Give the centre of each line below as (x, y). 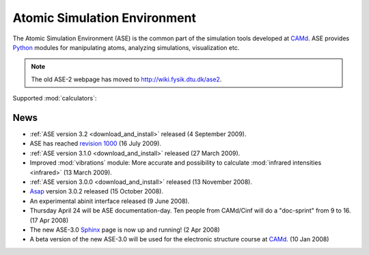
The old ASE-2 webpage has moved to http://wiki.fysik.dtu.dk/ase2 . (126, 79)
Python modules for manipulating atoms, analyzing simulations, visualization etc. (126, 47)
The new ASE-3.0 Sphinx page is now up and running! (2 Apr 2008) (125, 230)
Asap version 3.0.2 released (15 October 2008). (97, 191)
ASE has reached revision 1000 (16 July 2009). (96, 144)
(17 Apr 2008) (49, 220)
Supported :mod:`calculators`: (55, 98)
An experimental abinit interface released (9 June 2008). (110, 201)
